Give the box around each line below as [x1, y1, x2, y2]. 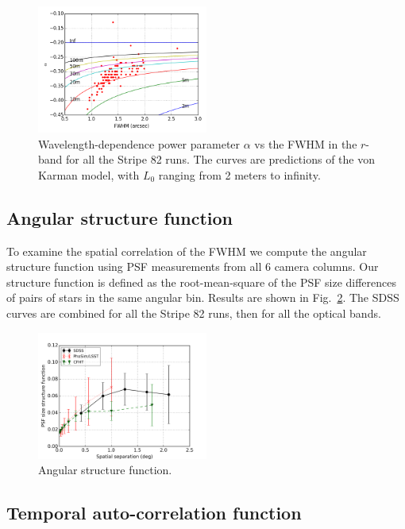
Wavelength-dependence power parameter [38, 135, 241, 152]
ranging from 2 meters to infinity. [158, 166, 321, 183]
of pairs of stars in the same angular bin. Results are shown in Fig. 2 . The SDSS [6, 289, 399, 306]
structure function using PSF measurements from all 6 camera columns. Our [6, 258, 379, 275]
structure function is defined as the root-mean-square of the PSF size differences [6, 273, 397, 290]
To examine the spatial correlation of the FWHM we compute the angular [6, 242, 367, 259]
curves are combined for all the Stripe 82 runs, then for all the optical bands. [6, 304, 381, 321]
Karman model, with [38, 166, 140, 183]
